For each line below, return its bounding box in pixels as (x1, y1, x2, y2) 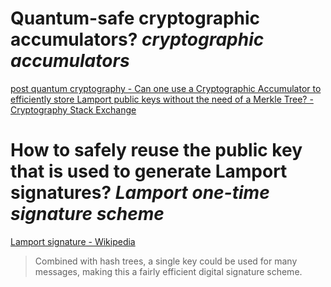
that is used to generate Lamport (10, 160, 288, 183)
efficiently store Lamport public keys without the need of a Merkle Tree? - (10, 93, 314, 105)
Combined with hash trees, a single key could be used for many (34, 255, 298, 267)
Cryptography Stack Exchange (10, 103, 137, 116)
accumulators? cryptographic (10, 28, 265, 51)
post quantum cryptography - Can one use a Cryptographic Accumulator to (10, 82, 322, 94)
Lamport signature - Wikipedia (10, 235, 136, 247)
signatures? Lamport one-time (10, 182, 270, 204)
